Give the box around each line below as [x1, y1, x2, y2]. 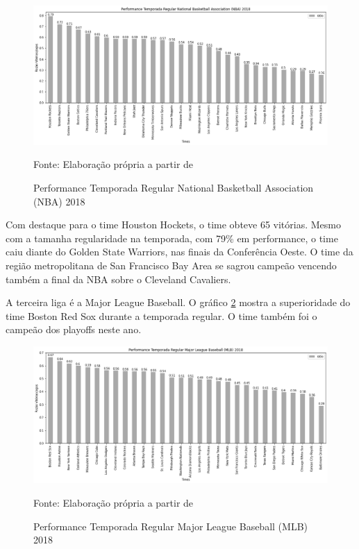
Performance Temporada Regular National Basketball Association [33, 180, 314, 194]
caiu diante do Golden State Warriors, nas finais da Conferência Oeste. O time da [6, 244, 353, 259]
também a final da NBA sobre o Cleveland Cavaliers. [6, 271, 231, 286]
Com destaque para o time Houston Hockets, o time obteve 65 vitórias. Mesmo [6, 217, 341, 232]
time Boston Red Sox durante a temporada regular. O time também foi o [6, 308, 317, 323]
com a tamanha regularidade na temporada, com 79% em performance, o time [6, 230, 338, 245]
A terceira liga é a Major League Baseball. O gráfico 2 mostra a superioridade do [6, 295, 351, 310]
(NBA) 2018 [33, 194, 85, 208]
